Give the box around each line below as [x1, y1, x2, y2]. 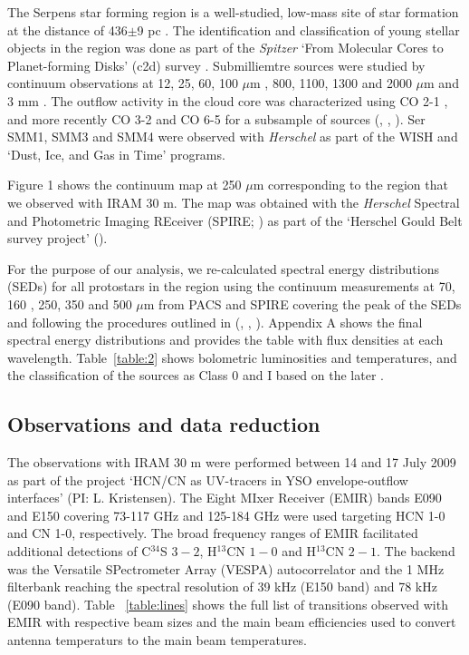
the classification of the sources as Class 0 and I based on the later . [7, 366, 384, 385]
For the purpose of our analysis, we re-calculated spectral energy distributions [7, 259, 439, 278]
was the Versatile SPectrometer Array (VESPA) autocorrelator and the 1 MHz [7, 559, 445, 578]
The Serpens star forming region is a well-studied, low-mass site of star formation [7, 3, 459, 21]
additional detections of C [7, 542, 151, 561]
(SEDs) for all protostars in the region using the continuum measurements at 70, [7, 277, 455, 296]
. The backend [376, 542, 455, 561]
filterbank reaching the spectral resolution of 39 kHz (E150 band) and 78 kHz [7, 577, 437, 596]
